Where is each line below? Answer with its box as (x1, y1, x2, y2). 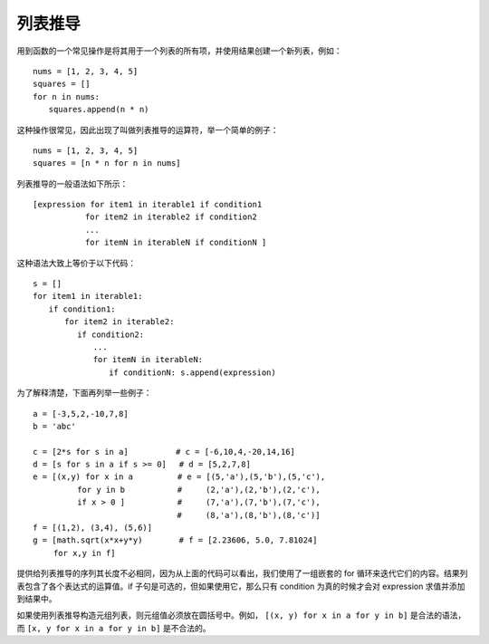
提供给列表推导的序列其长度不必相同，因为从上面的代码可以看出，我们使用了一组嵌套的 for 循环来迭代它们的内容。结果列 (16, 568, 468, 579)
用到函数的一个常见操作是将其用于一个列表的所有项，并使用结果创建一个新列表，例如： (16, 45, 342, 56)
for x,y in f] (53, 548, 117, 558)
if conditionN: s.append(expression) (109, 367, 276, 378)
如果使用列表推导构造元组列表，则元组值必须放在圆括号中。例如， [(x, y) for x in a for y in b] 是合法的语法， (16, 610, 466, 620)
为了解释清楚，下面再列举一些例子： (16, 388, 152, 399)
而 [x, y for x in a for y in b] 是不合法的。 (16, 622, 211, 633)
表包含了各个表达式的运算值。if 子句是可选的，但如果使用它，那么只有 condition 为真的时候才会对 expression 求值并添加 (16, 581, 465, 591)
